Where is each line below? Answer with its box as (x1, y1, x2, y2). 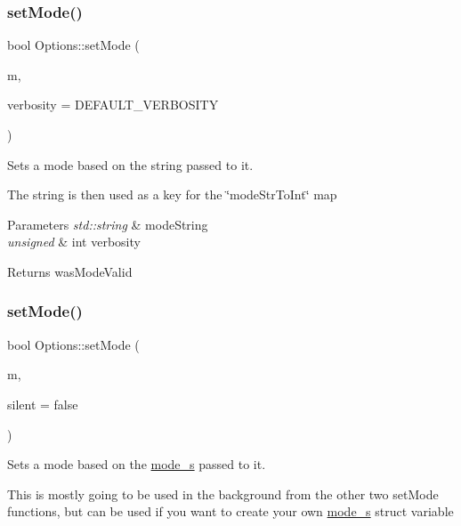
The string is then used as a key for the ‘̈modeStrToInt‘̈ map (7, 185, 337, 204)
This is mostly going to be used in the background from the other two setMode (7, 484, 439, 503)
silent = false (7, 394, 78, 413)
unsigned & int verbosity (7, 232, 141, 251)
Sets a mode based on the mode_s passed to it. (7, 455, 266, 473)
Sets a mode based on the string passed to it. (7, 155, 254, 174)
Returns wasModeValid (7, 262, 133, 280)
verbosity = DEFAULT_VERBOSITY (7, 95, 219, 114)
